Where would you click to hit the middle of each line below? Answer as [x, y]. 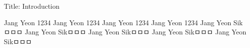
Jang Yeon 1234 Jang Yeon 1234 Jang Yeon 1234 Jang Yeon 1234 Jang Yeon [118, 22]
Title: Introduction [32, 6]
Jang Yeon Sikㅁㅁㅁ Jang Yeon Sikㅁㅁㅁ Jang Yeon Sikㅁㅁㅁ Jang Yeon [136, 32]
